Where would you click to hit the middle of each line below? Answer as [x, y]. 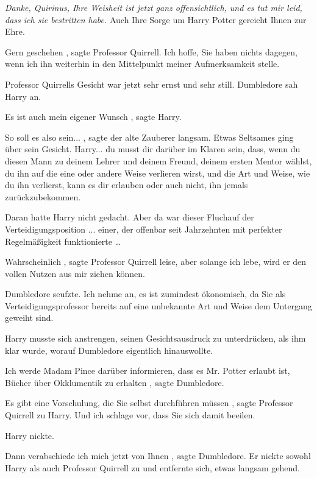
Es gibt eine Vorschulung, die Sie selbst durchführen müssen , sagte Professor [149, 403]
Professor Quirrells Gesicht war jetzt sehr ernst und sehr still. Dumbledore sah [151, 84]
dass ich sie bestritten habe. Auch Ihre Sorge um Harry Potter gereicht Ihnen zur [156, 19]
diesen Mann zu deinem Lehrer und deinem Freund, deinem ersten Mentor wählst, [158, 160]
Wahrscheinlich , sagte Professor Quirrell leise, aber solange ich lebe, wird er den [156, 262]
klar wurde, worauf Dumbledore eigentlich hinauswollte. [109, 350]
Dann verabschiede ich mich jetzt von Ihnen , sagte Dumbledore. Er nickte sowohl [158, 456]
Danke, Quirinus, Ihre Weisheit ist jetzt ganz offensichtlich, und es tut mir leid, [154, 7]
